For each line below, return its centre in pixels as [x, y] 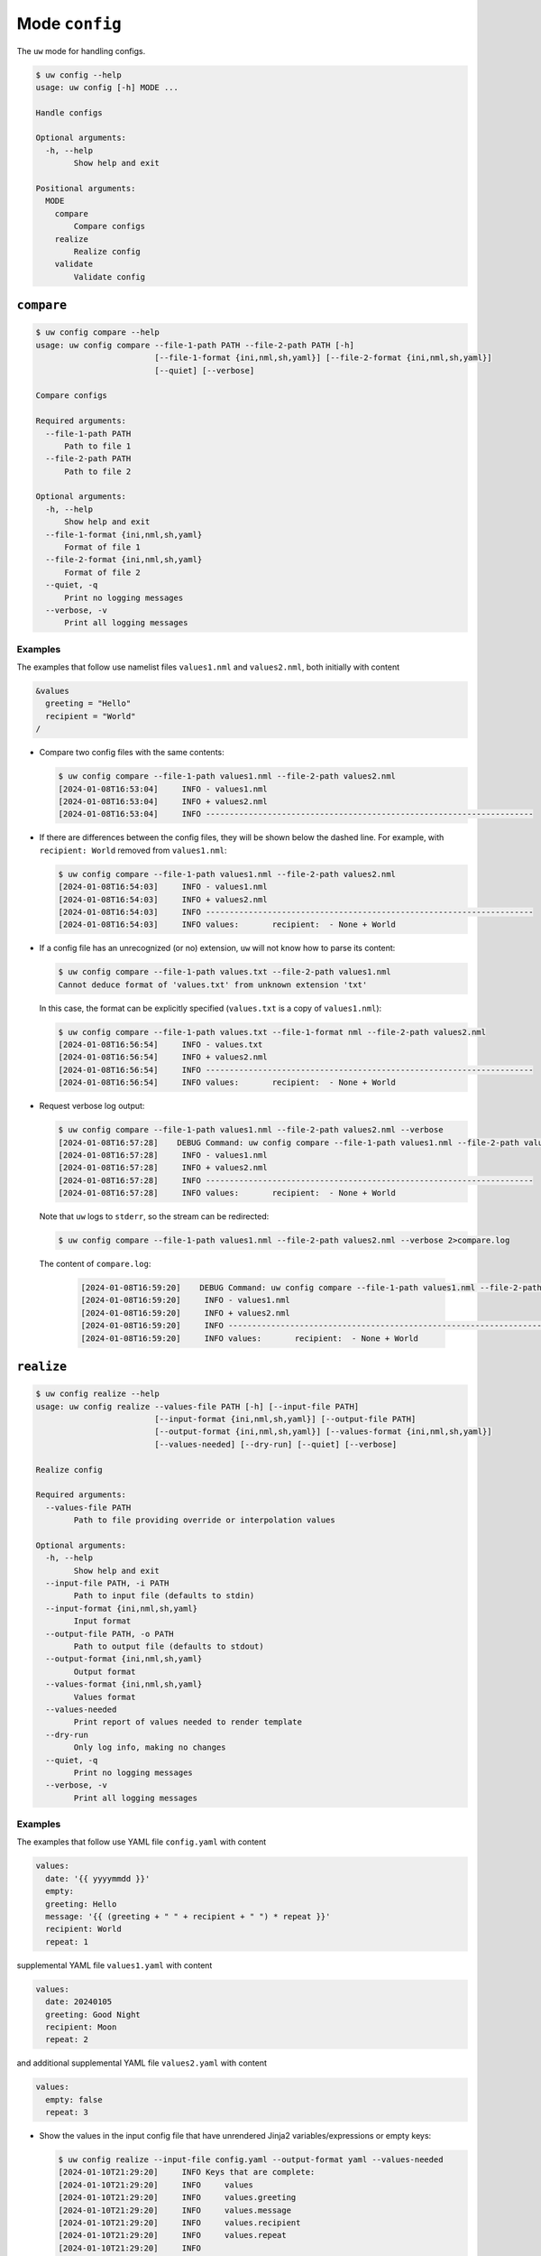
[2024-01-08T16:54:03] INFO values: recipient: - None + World [227, 925]
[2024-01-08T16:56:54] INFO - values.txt [160, 1045]
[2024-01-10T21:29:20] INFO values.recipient [179, 2223]
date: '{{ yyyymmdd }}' [98, 1878]
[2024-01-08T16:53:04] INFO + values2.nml [163, 802]
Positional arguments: [86, 189]
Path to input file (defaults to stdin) [164, 1596]
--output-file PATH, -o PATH [110, 1634]
